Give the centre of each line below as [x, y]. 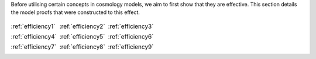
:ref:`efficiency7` [34, 47]
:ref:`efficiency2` [82, 26]
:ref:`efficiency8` [82, 47]
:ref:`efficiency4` [34, 36]
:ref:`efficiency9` [131, 47]
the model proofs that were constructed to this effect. [75, 12]
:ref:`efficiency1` [33, 26]
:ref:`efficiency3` [131, 26]
